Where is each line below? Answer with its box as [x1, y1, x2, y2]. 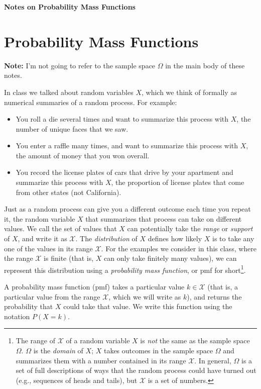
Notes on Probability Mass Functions [4, 2, 136, 12]
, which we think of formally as [142, 86, 237, 97]
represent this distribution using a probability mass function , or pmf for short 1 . [4, 263, 246, 275]
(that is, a [207, 281, 238, 292]
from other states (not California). [16, 186, 121, 197]
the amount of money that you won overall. [16, 150, 150, 160]
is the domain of [33, 345, 83, 356]
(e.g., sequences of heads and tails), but [16, 374, 138, 385]
